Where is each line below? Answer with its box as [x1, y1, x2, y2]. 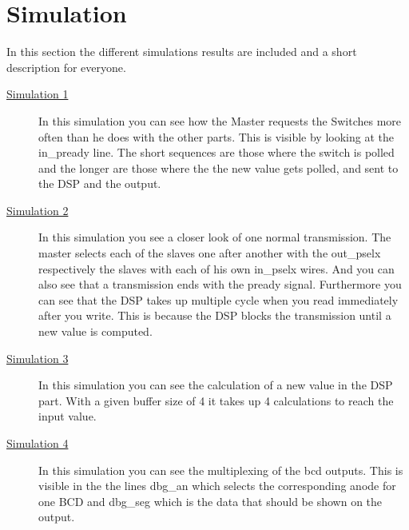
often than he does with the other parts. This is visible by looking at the [38, 128, 394, 145]
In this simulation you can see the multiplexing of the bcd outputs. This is [38, 461, 403, 478]
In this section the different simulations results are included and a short [6, 43, 357, 60]
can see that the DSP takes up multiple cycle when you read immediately [38, 291, 399, 308]
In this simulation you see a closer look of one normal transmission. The [38, 229, 391, 245]
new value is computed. [38, 323, 153, 340]
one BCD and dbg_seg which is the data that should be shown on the [38, 492, 383, 509]
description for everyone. [6, 58, 126, 75]
